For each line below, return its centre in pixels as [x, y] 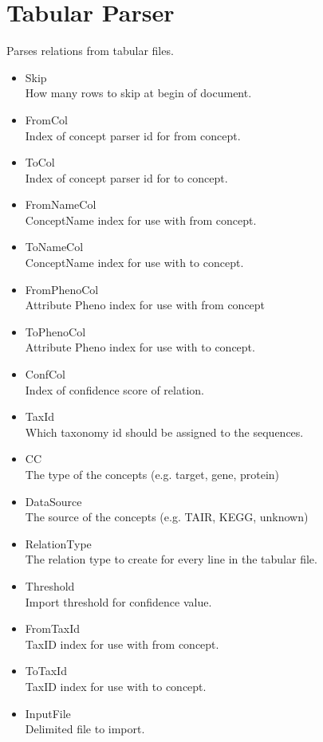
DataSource [53, 501]
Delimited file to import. [85, 729]
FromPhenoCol [62, 289]
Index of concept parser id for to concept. [126, 177]
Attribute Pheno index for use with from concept [145, 305]
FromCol [46, 119]
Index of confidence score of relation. [114, 389]
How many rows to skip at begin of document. [138, 93]
